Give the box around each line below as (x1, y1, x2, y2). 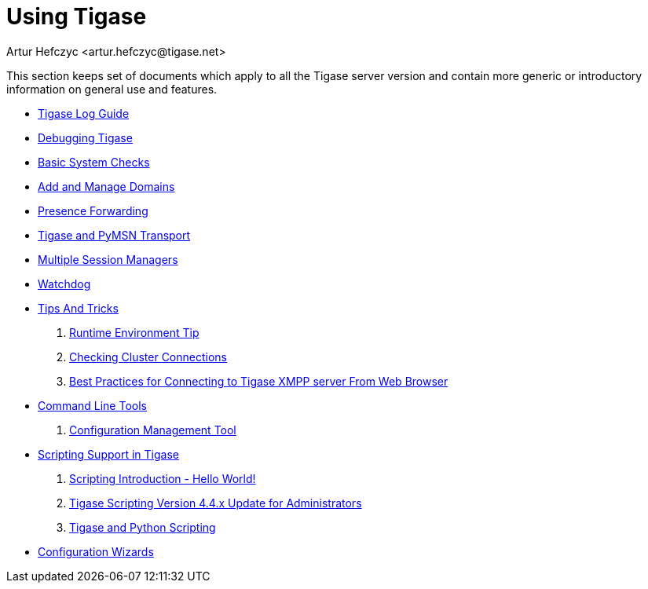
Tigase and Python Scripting (69, 520, 216, 534)
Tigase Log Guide (38, 106, 130, 120)
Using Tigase (6, 3, 147, 30)
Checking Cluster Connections (69, 349, 227, 364)
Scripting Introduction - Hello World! (69, 471, 256, 485)
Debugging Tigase (38, 130, 133, 145)
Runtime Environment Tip (69, 325, 200, 339)
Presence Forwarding (38, 203, 148, 218)
